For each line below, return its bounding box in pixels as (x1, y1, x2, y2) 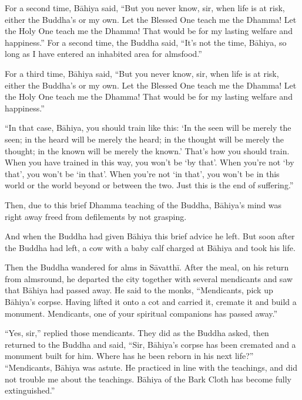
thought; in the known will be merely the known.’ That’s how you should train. (5, 144, 290, 157)
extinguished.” (5, 384, 55, 396)
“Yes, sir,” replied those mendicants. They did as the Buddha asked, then (5, 327, 269, 339)
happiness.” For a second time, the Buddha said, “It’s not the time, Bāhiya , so (5, 36, 287, 48)
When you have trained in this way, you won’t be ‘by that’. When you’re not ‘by (5, 156, 294, 168)
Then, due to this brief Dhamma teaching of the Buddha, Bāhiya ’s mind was (5, 198, 282, 211)
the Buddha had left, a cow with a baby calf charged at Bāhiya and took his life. (5, 241, 296, 253)
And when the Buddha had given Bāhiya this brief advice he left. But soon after (5, 230, 295, 242)
